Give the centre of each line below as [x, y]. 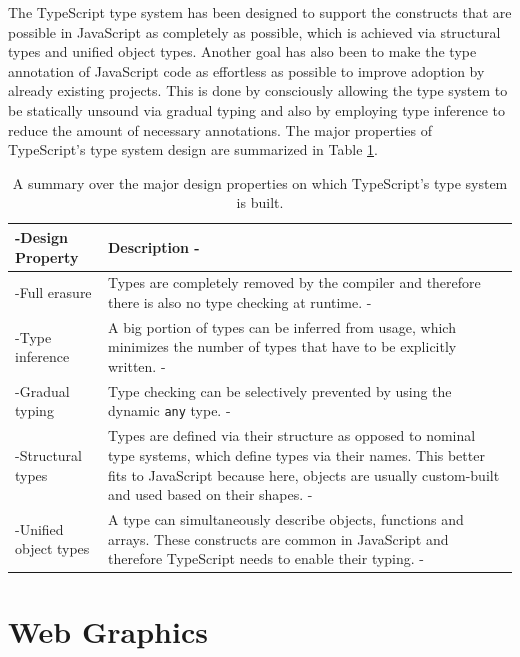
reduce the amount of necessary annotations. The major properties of [220, 129]
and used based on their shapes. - [210, 494]
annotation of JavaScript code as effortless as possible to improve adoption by [246, 70]
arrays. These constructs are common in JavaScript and [278, 538]
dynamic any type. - [169, 410]
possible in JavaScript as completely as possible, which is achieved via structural [254, 31]
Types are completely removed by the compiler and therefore [294, 282]
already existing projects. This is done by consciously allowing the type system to [258, 90]
